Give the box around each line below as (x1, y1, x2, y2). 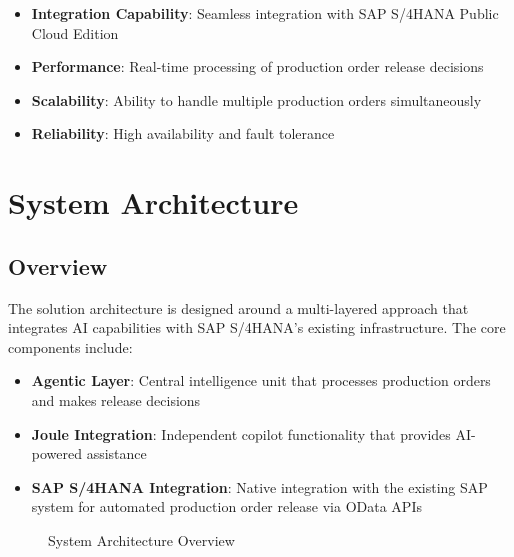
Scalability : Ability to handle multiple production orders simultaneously (31, 89, 482, 110)
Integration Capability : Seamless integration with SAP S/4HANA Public (31, 3, 499, 23)
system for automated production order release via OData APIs (31, 496, 422, 517)
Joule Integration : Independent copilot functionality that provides (31, 423, 451, 444)
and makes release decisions (31, 389, 201, 410)
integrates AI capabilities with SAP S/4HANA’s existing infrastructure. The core (8, 317, 506, 338)
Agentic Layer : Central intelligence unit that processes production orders (31, 370, 491, 391)
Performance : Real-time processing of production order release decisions (31, 56, 484, 77)
